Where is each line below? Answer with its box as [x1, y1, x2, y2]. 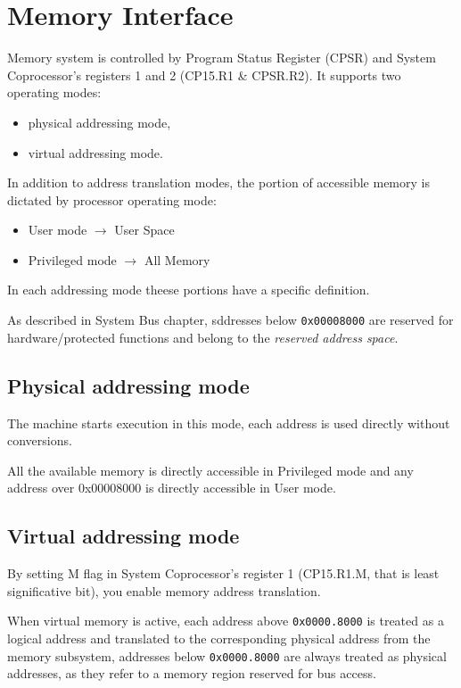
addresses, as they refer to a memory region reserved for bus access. [7, 664, 376, 683]
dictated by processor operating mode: [7, 190, 217, 209]
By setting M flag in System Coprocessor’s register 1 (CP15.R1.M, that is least [7, 564, 440, 583]
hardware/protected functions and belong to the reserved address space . [7, 327, 399, 346]
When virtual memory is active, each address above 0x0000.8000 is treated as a [7, 611, 444, 630]
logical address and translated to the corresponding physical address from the [7, 628, 431, 647]
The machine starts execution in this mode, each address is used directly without [7, 413, 450, 432]
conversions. [7, 431, 72, 450]
